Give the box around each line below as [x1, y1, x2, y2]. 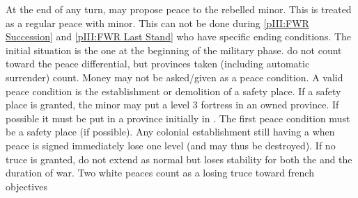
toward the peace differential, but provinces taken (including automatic [6, 56, 310, 71]
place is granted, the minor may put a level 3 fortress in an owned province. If [6, 97, 339, 112]
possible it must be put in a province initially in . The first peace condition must [6, 110, 350, 125]
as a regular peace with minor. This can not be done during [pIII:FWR [6, 15, 309, 30]
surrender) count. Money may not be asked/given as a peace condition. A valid [6, 69, 343, 84]
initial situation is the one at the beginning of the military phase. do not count [6, 42, 342, 57]
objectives [6, 179, 47, 193]
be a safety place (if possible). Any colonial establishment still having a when [6, 124, 335, 139]
